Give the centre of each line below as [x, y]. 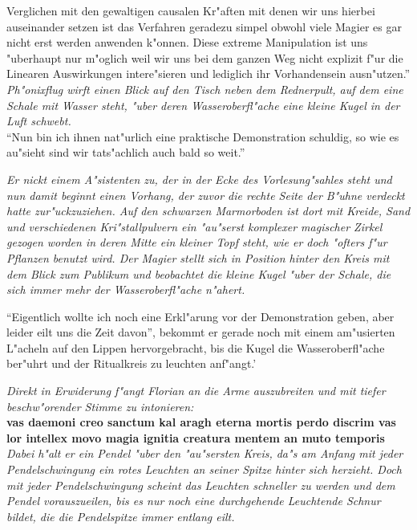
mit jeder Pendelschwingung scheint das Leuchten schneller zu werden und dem [201, 485]
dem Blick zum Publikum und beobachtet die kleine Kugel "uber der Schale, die [199, 273]
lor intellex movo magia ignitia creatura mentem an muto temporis [196, 437]
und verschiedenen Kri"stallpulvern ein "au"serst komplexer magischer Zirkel [194, 226]
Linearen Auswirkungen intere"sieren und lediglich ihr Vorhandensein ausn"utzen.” [208, 73]
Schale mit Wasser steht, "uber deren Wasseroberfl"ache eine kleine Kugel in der [203, 105]
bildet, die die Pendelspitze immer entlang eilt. [121, 516]
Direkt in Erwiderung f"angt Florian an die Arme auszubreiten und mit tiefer [196, 391]
